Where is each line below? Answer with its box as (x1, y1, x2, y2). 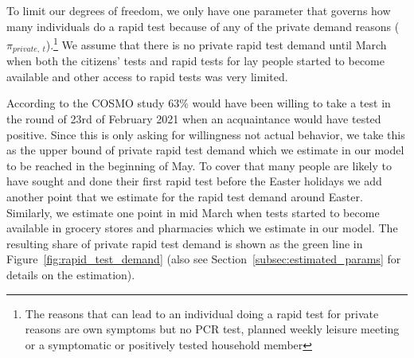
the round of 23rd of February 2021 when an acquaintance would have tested (6, 111, 381, 127)
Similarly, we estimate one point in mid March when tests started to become (6, 204, 380, 220)
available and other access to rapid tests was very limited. (6, 68, 288, 84)
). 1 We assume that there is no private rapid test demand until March (45, 34, 387, 53)
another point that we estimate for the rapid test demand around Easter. (6, 189, 363, 205)
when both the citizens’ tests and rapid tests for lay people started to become (6, 53, 385, 69)
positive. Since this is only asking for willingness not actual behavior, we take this (6, 126, 405, 142)
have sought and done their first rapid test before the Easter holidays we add (6, 173, 382, 189)
